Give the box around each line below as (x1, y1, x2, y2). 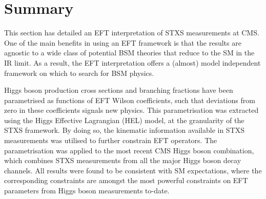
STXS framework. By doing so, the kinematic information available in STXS (4, 125, 245, 135)
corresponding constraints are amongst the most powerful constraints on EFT (4, 175, 248, 186)
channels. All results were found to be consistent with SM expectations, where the (4, 165, 262, 175)
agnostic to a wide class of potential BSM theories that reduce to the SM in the (4, 47, 255, 58)
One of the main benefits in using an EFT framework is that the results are (4, 37, 241, 48)
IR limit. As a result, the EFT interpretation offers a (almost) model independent (4, 57, 261, 68)
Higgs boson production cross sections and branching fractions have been (4, 85, 233, 95)
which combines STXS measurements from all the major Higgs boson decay (4, 155, 241, 166)
